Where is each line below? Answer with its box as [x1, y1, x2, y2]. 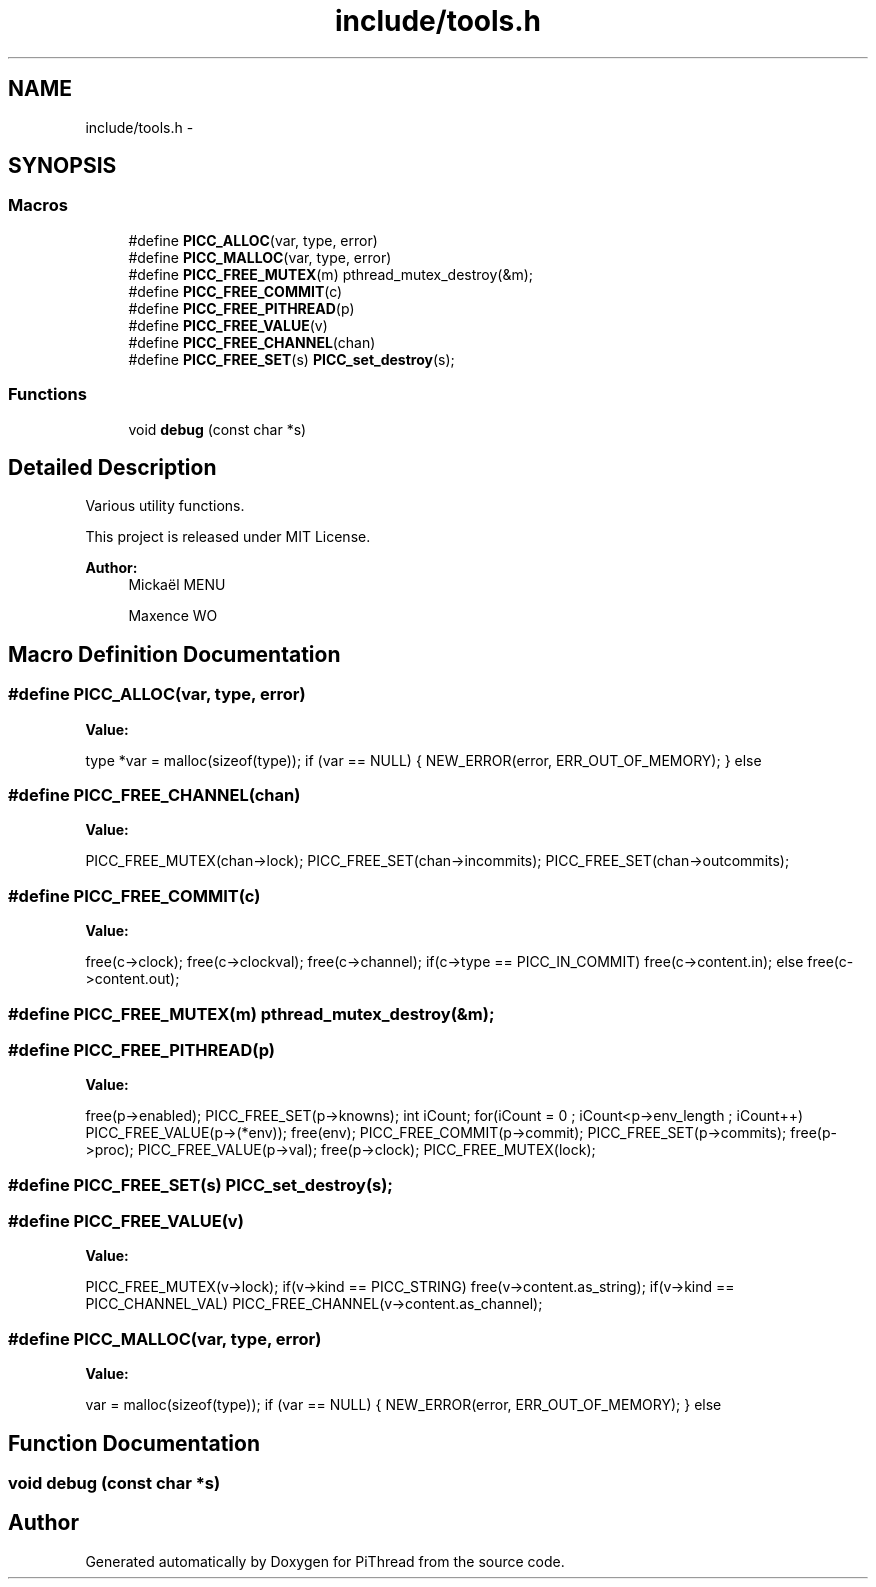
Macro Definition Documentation [8, 641, 341, 667]
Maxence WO [128, 607, 218, 625]
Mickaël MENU [128, 576, 226, 594]
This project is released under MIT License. [85, 528, 371, 546]
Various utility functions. [85, 497, 245, 515]
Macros [8, 195, 68, 216]
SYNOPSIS [8, 153, 117, 179]
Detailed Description [8, 454, 217, 480]
